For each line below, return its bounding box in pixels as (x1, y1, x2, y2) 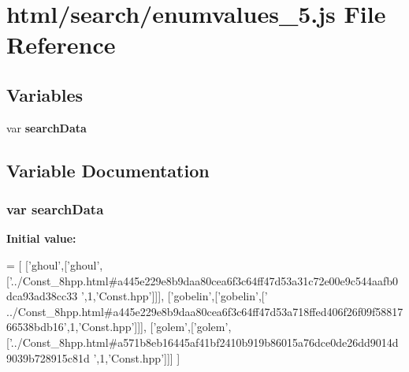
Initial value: (6, 230, 76, 247)
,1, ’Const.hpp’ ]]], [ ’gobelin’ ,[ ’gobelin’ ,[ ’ (84, 288, 268, 304)
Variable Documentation (6, 158, 210, 182)
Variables (6, 82, 84, 106)
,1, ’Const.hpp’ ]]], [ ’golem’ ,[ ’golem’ (66, 318, 229, 335)
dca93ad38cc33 (6, 288, 78, 304)
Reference (6, 28, 116, 61)
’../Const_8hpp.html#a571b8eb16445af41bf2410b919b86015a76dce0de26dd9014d (9, 333, 399, 350)
